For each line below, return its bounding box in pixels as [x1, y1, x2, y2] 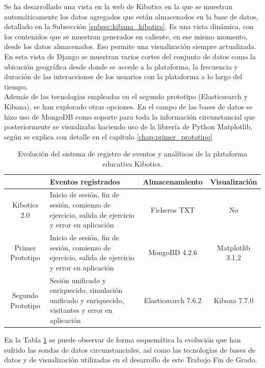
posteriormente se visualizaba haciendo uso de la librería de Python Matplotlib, [4, 121, 253, 132]
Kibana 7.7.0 [214, 294, 254, 305]
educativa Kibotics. [102, 158, 163, 169]
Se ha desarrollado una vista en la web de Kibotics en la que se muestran [4, 1, 233, 11]
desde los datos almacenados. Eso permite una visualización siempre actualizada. [4, 41, 256, 52]
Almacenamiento [143, 176, 203, 187]
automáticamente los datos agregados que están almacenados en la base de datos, [4, 11, 258, 21]
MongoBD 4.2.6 [148, 247, 197, 258]
